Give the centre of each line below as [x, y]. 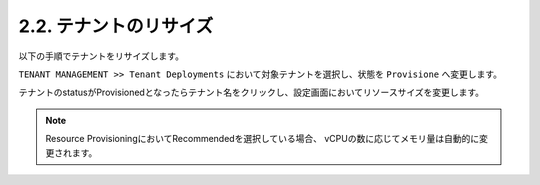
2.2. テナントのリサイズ [116, 26]
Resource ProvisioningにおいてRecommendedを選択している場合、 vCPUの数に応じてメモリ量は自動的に [262, 139]
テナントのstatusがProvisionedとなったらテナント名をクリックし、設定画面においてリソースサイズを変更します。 [251, 92]
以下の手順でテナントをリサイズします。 [101, 56]
